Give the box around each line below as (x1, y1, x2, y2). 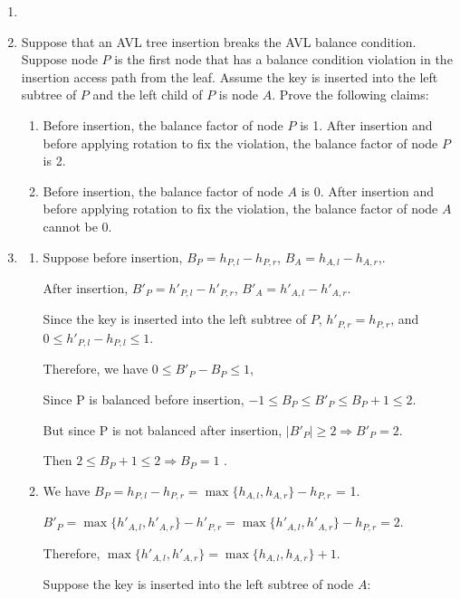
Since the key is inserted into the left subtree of (43, 309, 306, 328)
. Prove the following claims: (272, 85, 429, 104)
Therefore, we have (43, 359, 149, 378)
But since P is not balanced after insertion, (43, 420, 283, 439)
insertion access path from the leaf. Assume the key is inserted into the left (21, 67, 438, 86)
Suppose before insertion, (43, 247, 183, 266)
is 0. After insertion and (301, 181, 435, 200)
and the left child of (92, 85, 203, 104)
